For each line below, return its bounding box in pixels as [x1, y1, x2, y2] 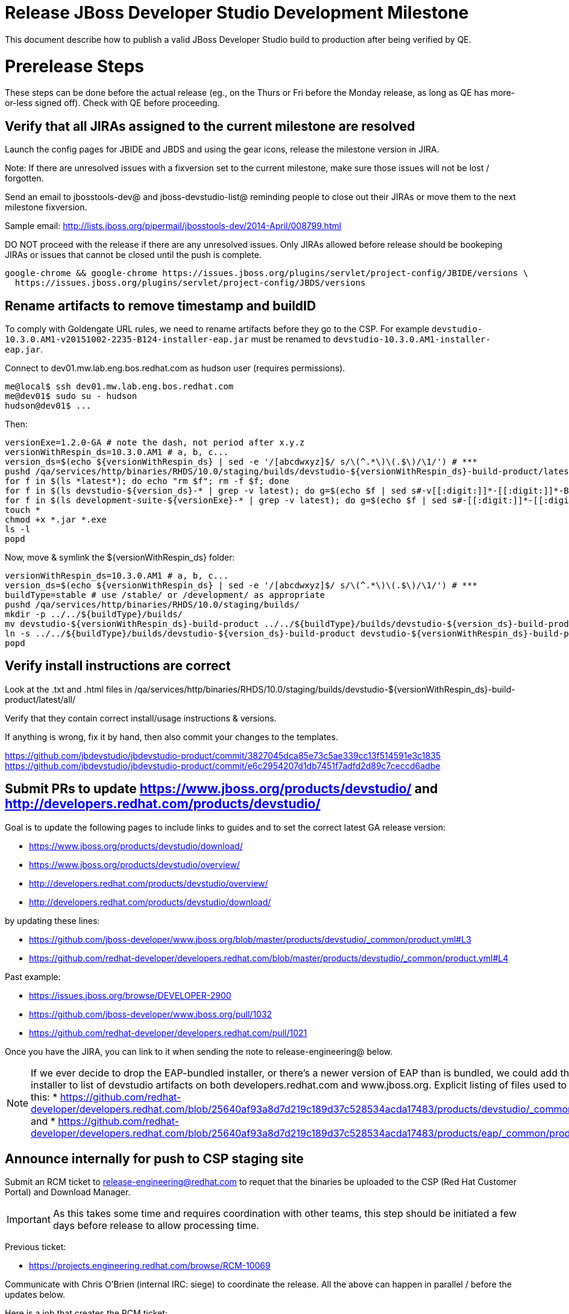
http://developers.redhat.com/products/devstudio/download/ [29, 896, 271, 907]
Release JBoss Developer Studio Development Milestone [5, 2, 469, 23]
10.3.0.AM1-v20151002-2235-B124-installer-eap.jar [5, 334, 249, 344]
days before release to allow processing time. [52, 1219, 259, 1232]
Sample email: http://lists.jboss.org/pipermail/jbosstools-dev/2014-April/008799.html [5, 221, 342, 231]
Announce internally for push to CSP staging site [5, 1151, 304, 1167]
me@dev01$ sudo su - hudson [5, 391, 137, 401]
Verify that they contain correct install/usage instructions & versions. [5, 712, 277, 723]
